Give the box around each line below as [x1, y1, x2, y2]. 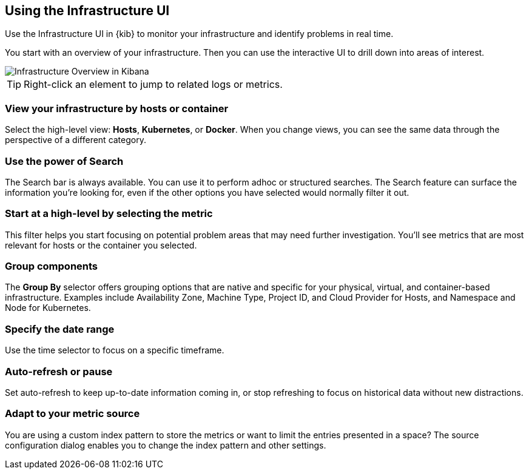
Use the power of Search [5, 155, 124, 167]
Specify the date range [5, 322, 115, 335]
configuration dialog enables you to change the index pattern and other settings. [5, 439, 326, 450]
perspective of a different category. [5, 135, 146, 145]
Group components [5, 260, 98, 273]
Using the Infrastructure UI [5, 3, 170, 18]
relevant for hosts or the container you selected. [5, 239, 197, 250]
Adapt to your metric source [5, 407, 140, 420]
